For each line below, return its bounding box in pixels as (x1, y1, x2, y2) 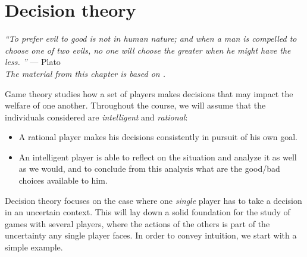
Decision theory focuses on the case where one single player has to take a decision (5, 194, 302, 206)
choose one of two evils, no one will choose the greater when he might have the (5, 44, 291, 56)
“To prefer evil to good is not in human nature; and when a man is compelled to (5, 32, 297, 45)
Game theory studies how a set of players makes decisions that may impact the (5, 87, 293, 100)
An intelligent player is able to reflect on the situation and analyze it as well (18, 150, 297, 163)
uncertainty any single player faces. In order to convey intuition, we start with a (5, 229, 297, 241)
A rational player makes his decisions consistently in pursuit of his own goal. (18, 131, 297, 143)
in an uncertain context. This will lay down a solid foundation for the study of (5, 206, 290, 218)
